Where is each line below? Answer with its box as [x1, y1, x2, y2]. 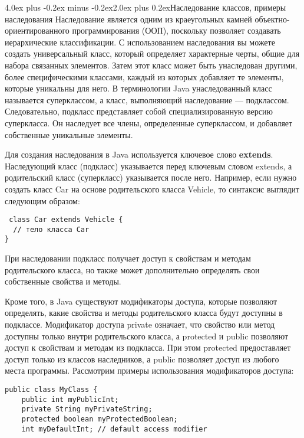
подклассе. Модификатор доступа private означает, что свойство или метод [5, 318, 275, 331]
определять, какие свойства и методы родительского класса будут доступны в [5, 306, 283, 319]
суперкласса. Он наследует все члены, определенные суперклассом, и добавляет [5, 116, 293, 129]
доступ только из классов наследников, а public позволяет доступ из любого [5, 352, 279, 365]
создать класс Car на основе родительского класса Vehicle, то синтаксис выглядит [5, 182, 300, 195]
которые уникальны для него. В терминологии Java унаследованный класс [5, 82, 272, 94]
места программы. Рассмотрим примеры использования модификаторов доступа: [5, 364, 294, 377]
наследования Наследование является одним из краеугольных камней [5, 12, 252, 25]
